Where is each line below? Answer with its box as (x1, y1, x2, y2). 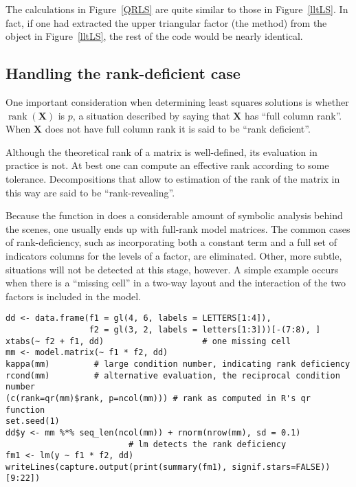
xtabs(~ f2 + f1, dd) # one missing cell (5, 336, 291, 346)
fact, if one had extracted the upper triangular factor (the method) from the (5, 15, 327, 30)
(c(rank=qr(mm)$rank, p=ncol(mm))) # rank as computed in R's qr (5, 393, 311, 403)
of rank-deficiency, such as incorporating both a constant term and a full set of (5, 235, 337, 249)
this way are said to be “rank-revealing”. (5, 185, 175, 199)
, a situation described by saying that (72, 108, 230, 122)
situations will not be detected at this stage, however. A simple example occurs (5, 262, 339, 276)
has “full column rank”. (244, 108, 342, 122)
